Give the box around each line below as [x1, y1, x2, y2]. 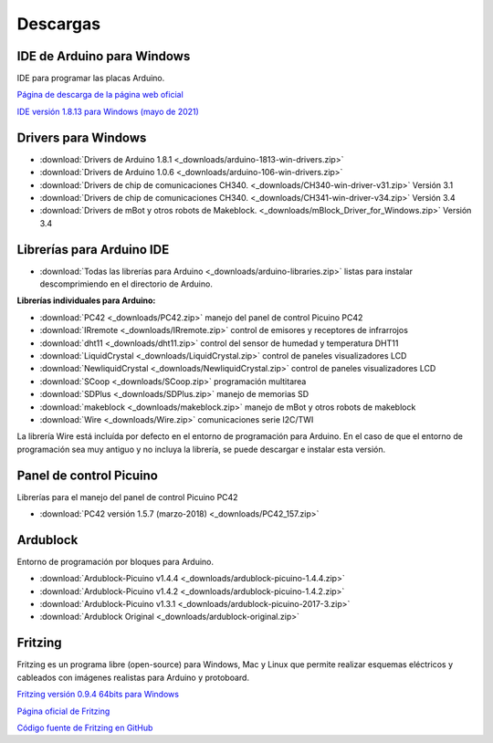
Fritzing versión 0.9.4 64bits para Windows [16, 689, 180, 700]
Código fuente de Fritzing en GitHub [16, 722, 153, 733]
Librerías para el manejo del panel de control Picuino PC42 [16, 491, 238, 502]
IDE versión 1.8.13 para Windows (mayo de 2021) [16, 106, 200, 117]
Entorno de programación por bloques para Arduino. [16, 556, 215, 567]
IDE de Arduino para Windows [16, 48, 191, 64]
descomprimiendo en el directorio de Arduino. [39, 278, 214, 289]
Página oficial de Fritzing [16, 706, 110, 717]
